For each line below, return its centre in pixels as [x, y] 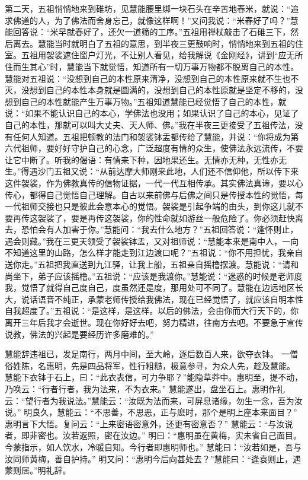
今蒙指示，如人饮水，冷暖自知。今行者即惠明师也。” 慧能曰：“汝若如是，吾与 [153, 446]
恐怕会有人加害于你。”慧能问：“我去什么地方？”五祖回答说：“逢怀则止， [160, 229]
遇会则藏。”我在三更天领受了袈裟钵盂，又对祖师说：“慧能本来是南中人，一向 [152, 241]
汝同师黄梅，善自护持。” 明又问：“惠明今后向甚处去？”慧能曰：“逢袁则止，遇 [153, 458]
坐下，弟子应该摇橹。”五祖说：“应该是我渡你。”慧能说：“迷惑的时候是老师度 [158, 276]
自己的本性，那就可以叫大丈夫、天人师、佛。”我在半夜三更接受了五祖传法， [150, 124]
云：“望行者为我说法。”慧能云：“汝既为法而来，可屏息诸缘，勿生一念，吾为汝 [154, 400]
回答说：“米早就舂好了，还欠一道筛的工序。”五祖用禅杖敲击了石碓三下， [152, 32]
